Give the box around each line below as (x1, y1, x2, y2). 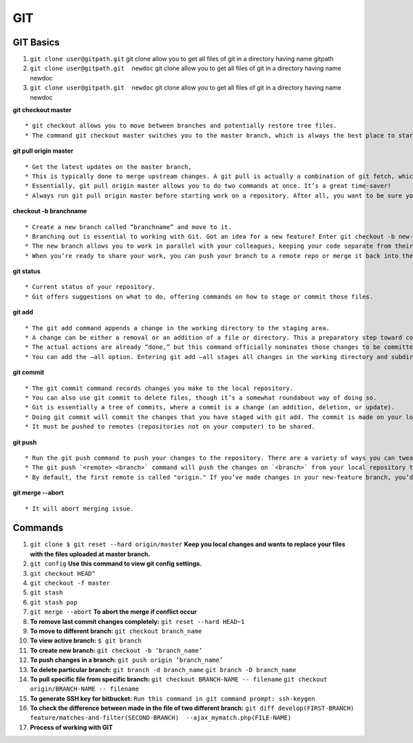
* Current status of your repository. (25, 283, 156, 291)
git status (12, 267, 41, 275)
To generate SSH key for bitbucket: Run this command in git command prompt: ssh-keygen (30, 694, 316, 702)
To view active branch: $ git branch (30, 636, 142, 645)
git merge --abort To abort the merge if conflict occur (30, 607, 198, 616)
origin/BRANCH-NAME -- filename (30, 685, 139, 693)
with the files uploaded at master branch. (30, 550, 151, 558)
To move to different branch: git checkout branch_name (30, 627, 202, 635)
